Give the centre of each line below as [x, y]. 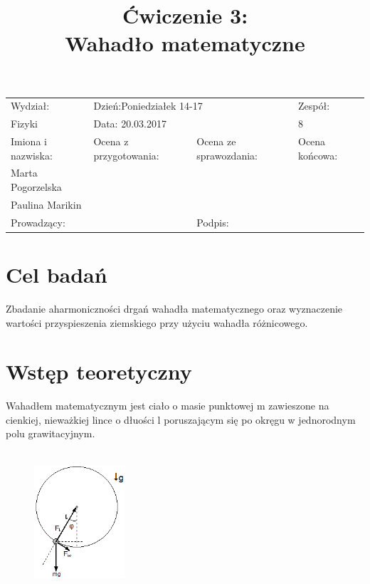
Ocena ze [216, 141]
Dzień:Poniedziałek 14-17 [148, 106]
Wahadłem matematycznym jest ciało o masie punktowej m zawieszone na [168, 406]
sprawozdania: [227, 155]
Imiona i [29, 141]
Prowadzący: [38, 222]
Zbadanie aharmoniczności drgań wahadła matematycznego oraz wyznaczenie [174, 308]
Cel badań [57, 274]
